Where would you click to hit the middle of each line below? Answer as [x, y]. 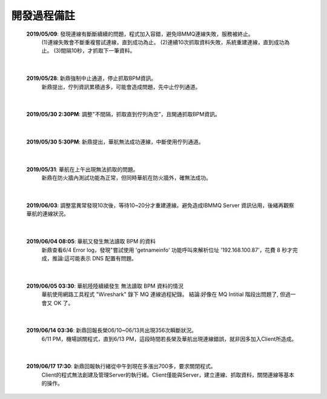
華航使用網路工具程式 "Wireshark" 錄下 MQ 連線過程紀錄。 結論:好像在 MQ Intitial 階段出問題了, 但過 [166, 294]
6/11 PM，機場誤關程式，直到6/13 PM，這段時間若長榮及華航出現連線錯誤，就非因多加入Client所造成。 [169, 338]
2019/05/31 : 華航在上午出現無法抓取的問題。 [82, 169]
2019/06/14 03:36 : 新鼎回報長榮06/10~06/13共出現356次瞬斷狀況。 [111, 331]
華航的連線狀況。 [48, 214]
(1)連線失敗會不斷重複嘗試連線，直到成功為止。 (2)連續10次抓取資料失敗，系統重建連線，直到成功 [163, 42]
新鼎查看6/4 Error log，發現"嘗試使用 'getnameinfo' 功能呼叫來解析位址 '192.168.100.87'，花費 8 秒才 [167, 250]
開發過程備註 [43, 16]
